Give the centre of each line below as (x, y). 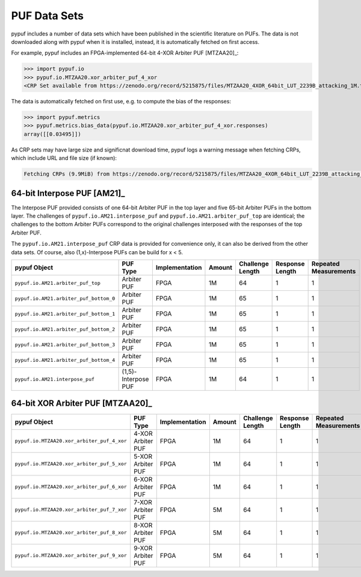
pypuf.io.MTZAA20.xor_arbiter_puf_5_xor (71, 464)
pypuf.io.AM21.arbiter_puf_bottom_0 (65, 298)
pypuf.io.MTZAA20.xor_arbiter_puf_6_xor (71, 487)
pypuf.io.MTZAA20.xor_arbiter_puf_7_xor (71, 510)
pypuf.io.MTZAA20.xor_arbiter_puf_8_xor (71, 533)
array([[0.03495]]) (52, 134)
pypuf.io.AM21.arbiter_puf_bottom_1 (65, 313)
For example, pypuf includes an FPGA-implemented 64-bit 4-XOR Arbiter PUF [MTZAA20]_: (125, 53)
